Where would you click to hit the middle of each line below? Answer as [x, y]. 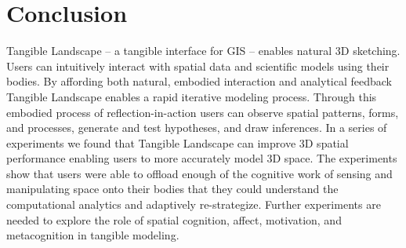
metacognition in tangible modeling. [93, 235]
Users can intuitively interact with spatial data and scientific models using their [198, 66]
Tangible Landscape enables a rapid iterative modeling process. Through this [192, 96]
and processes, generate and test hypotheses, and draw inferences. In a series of [197, 128]
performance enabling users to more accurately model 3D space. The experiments [202, 158]
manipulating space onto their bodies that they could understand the [172, 189]
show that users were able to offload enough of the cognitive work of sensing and [199, 173]
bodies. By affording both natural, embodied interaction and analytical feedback [199, 81]
